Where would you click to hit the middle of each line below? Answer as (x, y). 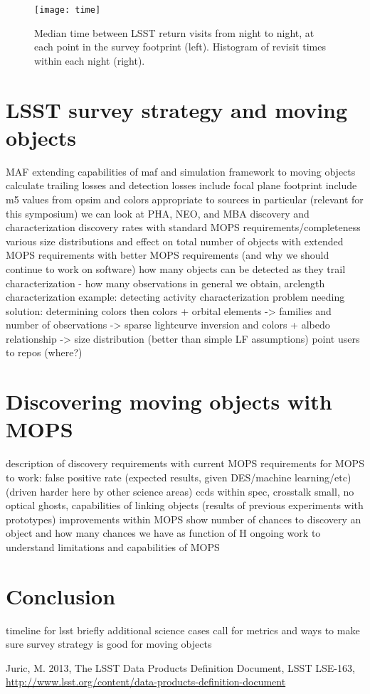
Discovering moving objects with (169, 401)
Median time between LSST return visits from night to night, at (174, 32)
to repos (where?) (44, 352)
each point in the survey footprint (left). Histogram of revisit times (180, 47)
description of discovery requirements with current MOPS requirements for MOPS (185, 463)
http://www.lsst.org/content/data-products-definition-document (146, 682)
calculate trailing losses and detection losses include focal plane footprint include (181, 185)
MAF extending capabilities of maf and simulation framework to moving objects (181, 171)
